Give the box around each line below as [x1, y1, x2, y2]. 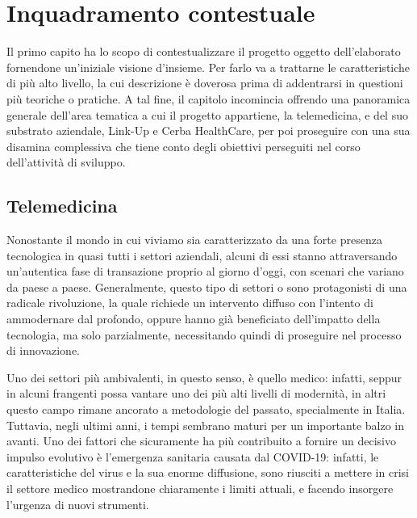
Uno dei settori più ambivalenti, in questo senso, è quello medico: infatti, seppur [6, 368, 402, 385]
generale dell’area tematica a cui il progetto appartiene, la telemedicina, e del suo [6, 106, 408, 123]
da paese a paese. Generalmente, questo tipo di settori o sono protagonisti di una [6, 278, 407, 295]
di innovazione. [6, 342, 81, 359]
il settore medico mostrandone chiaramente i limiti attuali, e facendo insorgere [6, 479, 394, 496]
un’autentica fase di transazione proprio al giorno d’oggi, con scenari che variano [6, 263, 404, 280]
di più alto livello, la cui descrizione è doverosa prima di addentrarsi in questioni [6, 74, 403, 91]
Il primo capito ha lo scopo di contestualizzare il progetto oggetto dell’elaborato [6, 43, 401, 60]
